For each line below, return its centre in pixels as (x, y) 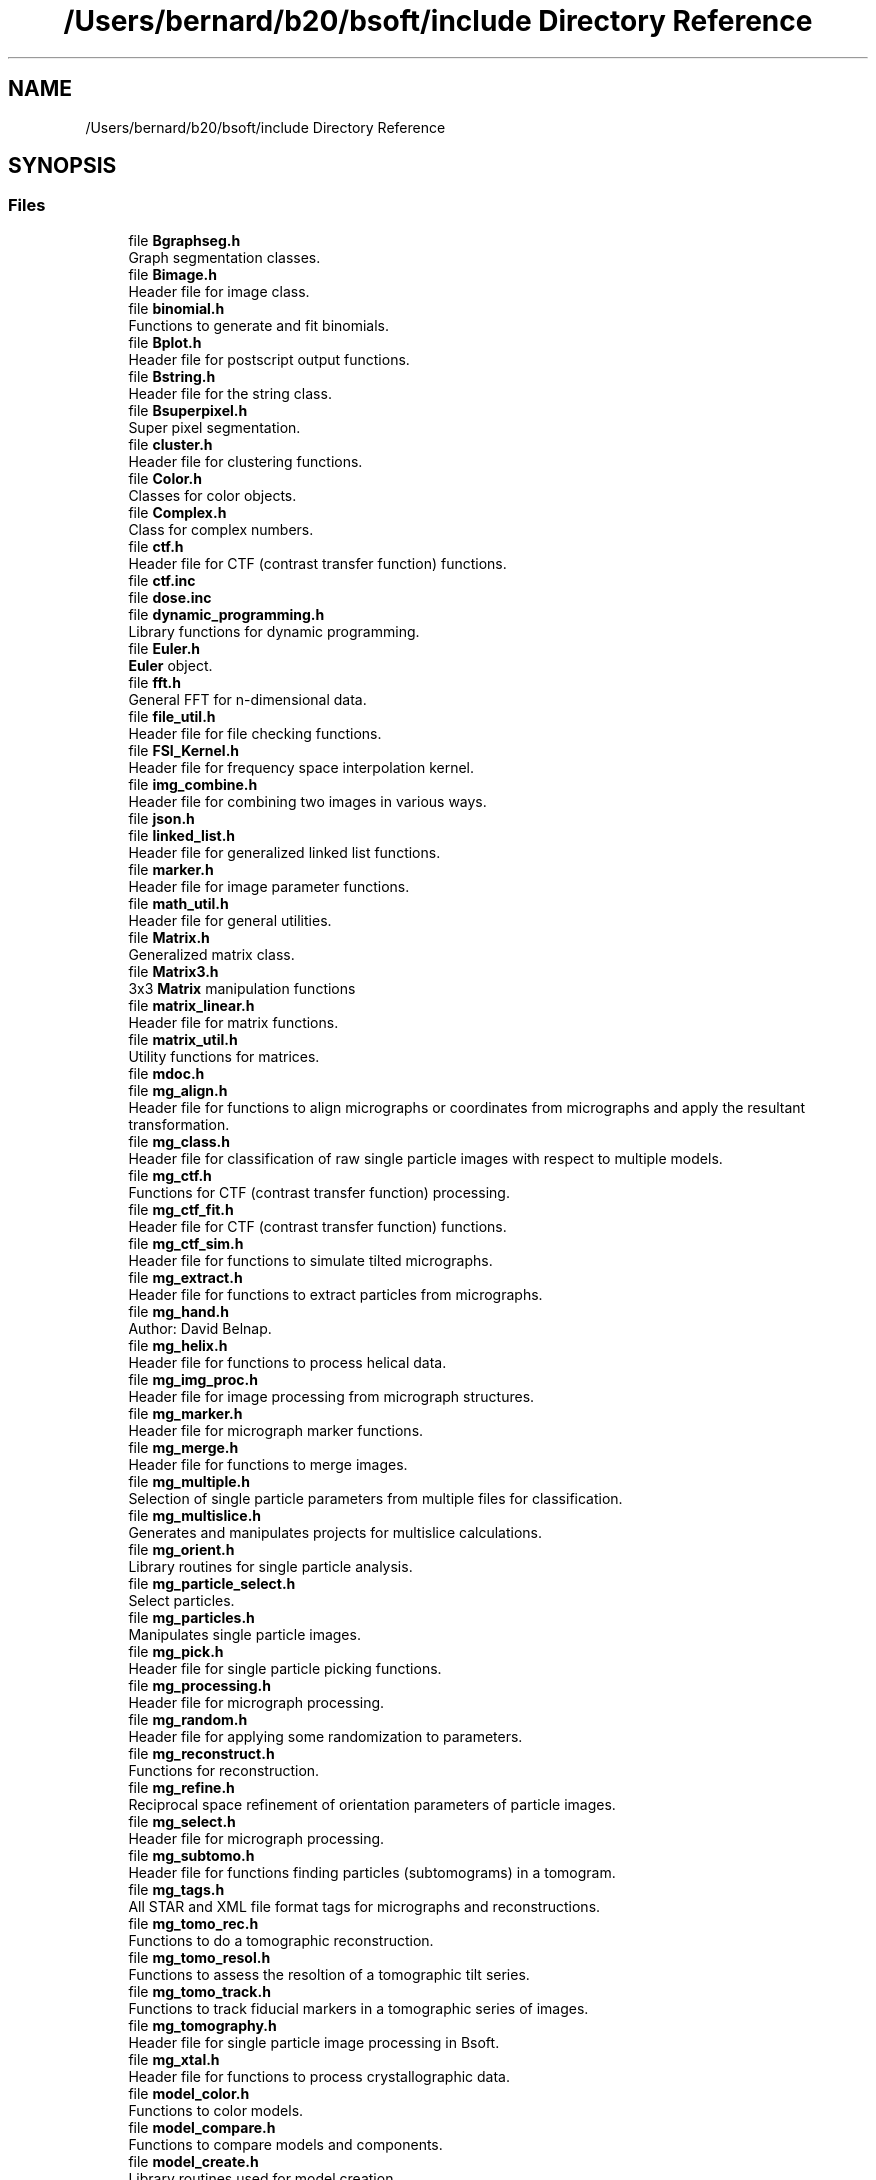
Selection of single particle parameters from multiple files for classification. (375, 1498)
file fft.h (154, 682)
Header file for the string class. (230, 393)
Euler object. (170, 665)
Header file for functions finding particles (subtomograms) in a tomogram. (372, 1872)
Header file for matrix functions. (233, 1022)
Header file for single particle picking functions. (285, 1668)
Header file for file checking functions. (255, 733)
